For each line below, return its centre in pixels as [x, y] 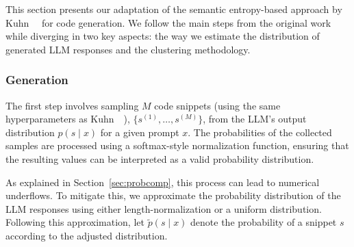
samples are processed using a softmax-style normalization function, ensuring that [177, 145]
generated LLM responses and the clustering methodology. [128, 49]
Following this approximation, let [75, 222]
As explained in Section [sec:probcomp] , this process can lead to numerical [163, 182]
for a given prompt [140, 132]
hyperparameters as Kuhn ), [68, 119]
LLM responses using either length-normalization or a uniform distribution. [164, 208]
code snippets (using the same [217, 105]
